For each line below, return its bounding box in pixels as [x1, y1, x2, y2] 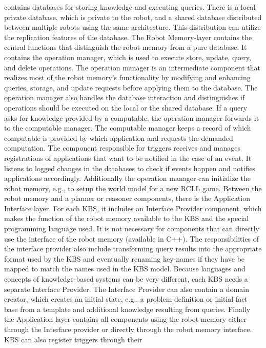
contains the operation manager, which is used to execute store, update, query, [4, 51, 251, 62]
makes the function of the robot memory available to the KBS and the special [4, 213, 249, 224]
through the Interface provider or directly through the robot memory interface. [4, 324, 252, 334]
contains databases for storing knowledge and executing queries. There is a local [4, 2, 256, 12]
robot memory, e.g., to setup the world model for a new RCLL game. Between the [4, 182, 262, 193]
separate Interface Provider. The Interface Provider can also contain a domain [4, 283, 249, 294]
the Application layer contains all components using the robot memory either [4, 314, 247, 324]
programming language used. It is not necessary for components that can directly [4, 223, 259, 234]
